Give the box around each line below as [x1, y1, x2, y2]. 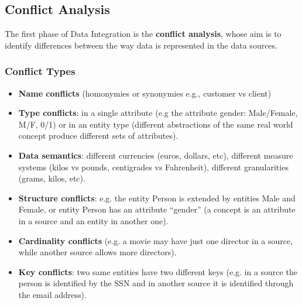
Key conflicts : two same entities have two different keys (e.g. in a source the [18, 265, 297, 277]
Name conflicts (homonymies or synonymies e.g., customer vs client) [18, 87, 272, 99]
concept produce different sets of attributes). [18, 129, 179, 142]
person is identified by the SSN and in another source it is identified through [18, 277, 294, 289]
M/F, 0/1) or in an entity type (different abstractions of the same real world [18, 118, 293, 130]
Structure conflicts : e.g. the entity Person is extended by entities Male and [18, 191, 296, 204]
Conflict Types [5, 64, 75, 78]
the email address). [18, 288, 87, 300]
